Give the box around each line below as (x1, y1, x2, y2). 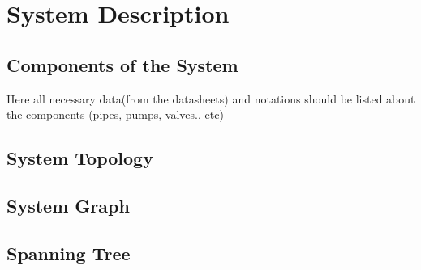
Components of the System (6, 52, 238, 77)
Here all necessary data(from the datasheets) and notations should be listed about (6, 90, 415, 107)
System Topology (6, 146, 153, 171)
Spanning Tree (6, 240, 131, 265)
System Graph (6, 192, 130, 217)
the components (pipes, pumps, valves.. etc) (6, 106, 224, 123)
